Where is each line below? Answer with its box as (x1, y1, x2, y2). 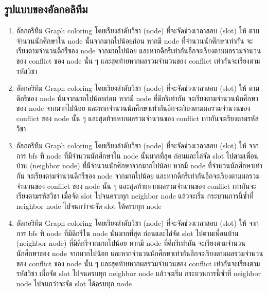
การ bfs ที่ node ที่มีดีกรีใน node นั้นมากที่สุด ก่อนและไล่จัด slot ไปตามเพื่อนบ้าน (16, 227, 239, 238)
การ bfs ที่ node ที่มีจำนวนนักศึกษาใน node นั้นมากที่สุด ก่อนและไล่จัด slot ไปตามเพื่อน (16, 150, 259, 161)
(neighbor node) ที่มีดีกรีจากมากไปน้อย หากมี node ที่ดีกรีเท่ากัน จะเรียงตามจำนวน (16, 238, 245, 248)
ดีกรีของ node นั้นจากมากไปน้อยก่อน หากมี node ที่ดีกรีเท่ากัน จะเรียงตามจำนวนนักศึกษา (16, 92, 258, 103)
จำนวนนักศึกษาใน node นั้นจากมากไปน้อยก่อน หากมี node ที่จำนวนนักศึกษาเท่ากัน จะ (16, 35, 253, 46)
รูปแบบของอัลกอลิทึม (4, 1, 88, 17)
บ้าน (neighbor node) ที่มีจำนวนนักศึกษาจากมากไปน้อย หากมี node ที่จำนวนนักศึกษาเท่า (16, 160, 262, 171)
